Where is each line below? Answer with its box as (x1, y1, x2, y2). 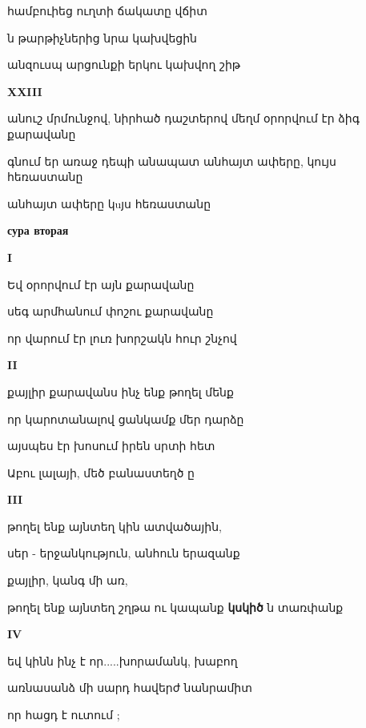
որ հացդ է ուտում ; (7, 706, 120, 723)
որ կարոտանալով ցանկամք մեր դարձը (7, 410, 244, 427)
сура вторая (7, 222, 69, 239)
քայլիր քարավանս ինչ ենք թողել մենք (7, 383, 234, 400)
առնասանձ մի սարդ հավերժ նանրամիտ (7, 679, 252, 696)
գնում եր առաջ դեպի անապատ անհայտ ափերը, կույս (7, 152, 336, 169)
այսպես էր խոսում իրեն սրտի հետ (7, 437, 215, 454)
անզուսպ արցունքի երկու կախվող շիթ (7, 56, 241, 73)
